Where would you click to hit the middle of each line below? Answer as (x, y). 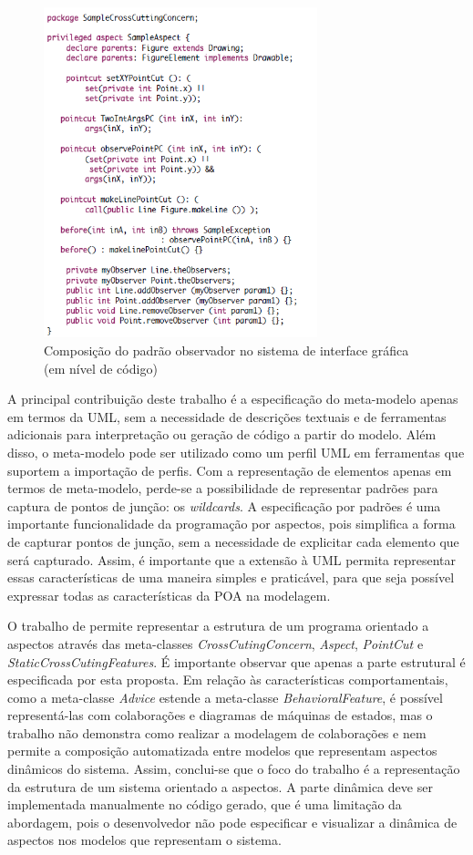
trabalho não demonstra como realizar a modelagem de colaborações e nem (217, 732)
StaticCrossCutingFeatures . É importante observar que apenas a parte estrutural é (236, 661)
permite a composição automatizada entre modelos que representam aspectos (222, 751)
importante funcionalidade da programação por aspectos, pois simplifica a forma (231, 524)
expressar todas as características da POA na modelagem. (169, 595)
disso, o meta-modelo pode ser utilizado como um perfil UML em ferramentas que (236, 452)
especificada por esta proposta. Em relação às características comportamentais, (228, 680)
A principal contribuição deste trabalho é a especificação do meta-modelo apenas (233, 399)
